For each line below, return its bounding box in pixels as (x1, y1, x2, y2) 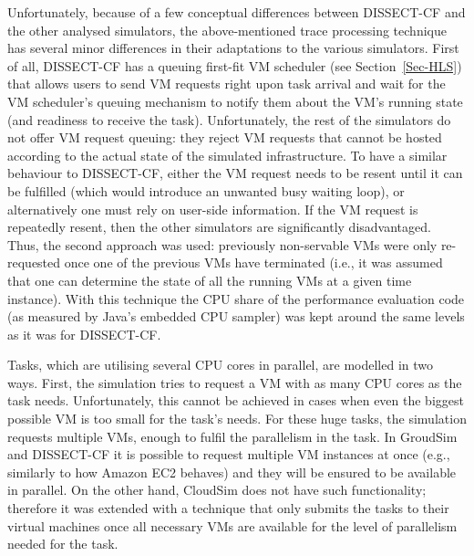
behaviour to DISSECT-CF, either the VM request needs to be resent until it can (7, 163, 463, 183)
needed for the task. (7, 534, 118, 553)
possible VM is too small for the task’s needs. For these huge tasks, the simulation (7, 409, 467, 428)
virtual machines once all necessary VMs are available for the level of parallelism (7, 516, 458, 535)
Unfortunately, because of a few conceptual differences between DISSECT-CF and (7, 3, 466, 21)
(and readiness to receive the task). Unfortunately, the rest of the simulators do (7, 110, 451, 129)
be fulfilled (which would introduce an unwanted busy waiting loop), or (7, 181, 405, 200)
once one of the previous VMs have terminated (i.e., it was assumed (64, 253, 443, 272)
